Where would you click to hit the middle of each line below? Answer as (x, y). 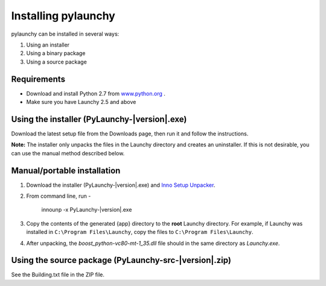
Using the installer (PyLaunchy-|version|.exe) (99, 119)
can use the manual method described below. (68, 153)
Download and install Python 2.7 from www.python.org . (96, 93)
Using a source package (56, 62)
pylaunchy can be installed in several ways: (65, 34)
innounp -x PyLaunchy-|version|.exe (87, 210)
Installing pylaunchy (63, 16)
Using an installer (48, 45)
